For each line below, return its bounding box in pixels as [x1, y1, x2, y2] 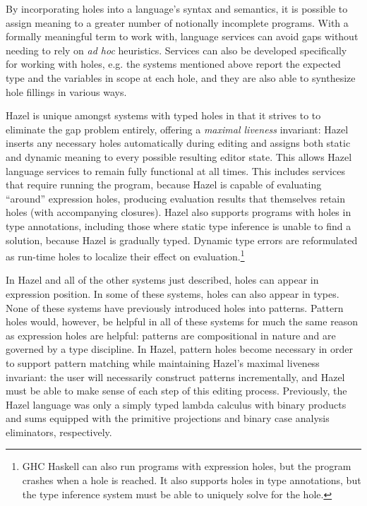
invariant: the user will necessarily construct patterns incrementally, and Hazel [6, 369, 345, 384]
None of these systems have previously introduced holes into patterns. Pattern [6, 300, 344, 315]
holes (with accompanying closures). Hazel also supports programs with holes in [6, 205, 351, 219]
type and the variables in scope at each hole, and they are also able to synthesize [6, 70, 356, 85]
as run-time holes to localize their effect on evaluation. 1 [6, 247, 245, 263]
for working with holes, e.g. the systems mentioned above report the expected [6, 56, 341, 71]
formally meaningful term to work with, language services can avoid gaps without [6, 29, 359, 44]
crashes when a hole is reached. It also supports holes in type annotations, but [22, 473, 361, 488]
